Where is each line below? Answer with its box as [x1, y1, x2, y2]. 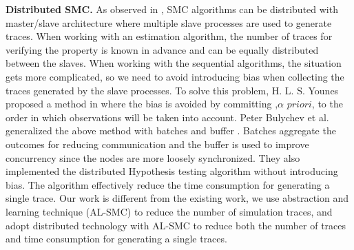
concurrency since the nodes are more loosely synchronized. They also [6, 150, 300, 165]
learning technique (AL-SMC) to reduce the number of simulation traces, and [6, 204, 333, 218]
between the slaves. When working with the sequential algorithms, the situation [6, 56, 342, 70]
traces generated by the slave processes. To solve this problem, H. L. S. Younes [6, 83, 339, 97]
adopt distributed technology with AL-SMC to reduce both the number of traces [6, 218, 346, 232]
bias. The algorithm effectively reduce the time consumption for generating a [6, 177, 330, 191]
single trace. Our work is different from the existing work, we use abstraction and [6, 191, 349, 205]
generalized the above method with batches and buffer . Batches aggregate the [6, 123, 336, 138]
